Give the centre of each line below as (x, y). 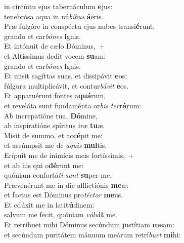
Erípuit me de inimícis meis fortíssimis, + (69, 155)
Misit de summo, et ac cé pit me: (53, 135)
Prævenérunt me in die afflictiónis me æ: (66, 185)
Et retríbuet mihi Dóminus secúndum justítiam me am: (89, 225)
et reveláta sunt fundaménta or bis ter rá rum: (73, 105)
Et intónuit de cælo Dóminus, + (54, 46)
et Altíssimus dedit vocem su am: (55, 55)
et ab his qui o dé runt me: (44, 165)
